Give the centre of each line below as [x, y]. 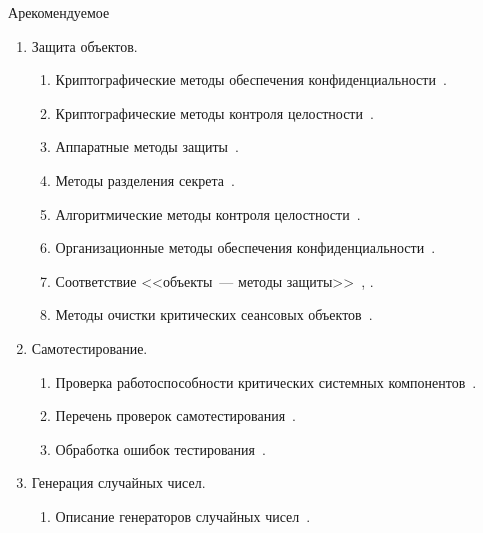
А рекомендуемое [59, 12]
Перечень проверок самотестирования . [176, 415]
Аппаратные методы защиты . [147, 146]
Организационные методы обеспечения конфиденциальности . [245, 247]
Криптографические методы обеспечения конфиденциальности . [251, 79]
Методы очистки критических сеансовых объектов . [214, 314]
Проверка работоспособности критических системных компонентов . [266, 381]
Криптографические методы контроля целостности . [214, 112]
